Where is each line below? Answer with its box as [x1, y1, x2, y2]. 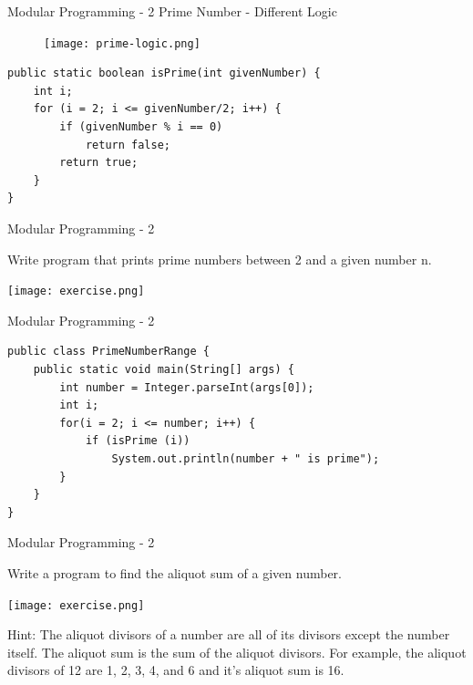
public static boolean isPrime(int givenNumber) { [7, 67, 321, 80]
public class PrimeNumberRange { [7, 345, 210, 358]
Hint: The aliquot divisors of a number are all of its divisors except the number [7, 625, 450, 644]
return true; [59, 156, 139, 170]
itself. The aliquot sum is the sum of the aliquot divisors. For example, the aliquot [7, 642, 467, 661]
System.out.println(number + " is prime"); [111, 452, 380, 465]
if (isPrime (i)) [85, 434, 190, 448]
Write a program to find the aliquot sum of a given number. [7, 563, 342, 582]
